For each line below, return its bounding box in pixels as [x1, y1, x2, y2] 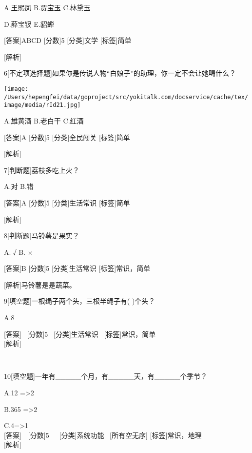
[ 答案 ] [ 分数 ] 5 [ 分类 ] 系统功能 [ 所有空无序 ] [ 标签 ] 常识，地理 [4, 430, 202, 440]
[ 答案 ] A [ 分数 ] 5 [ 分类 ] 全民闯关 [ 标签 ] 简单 [4, 132, 130, 142]
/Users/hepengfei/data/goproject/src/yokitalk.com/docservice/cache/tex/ [4, 93, 249, 101]
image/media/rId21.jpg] [4, 102, 81, 109]
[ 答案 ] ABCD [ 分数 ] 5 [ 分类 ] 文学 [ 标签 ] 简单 [4, 35, 132, 45]
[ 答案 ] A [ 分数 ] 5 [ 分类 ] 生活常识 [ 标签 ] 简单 [4, 197, 130, 207]
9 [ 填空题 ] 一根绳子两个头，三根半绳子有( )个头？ [4, 296, 155, 306]
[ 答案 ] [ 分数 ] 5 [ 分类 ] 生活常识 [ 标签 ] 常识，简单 [4, 329, 156, 339]
